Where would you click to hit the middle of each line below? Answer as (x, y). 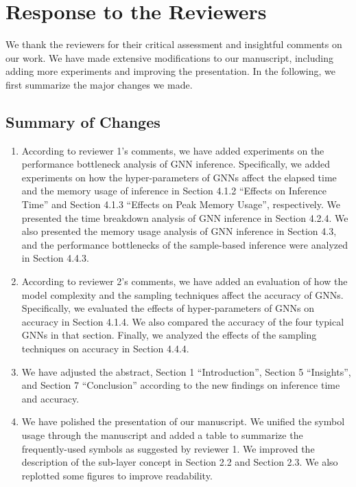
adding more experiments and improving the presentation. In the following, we (170, 71)
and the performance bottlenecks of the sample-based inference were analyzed (185, 244)
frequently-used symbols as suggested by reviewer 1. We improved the (168, 448)
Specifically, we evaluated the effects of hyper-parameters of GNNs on (168, 308)
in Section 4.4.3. (55, 258)
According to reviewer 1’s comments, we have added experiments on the (173, 150)
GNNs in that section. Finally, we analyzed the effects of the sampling (169, 335)
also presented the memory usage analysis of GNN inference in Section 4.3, (179, 231)
